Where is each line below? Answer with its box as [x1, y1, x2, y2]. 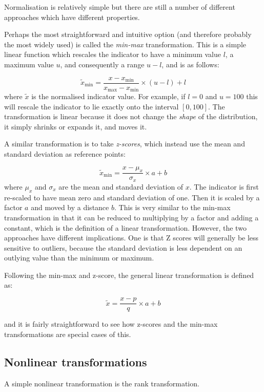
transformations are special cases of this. [4, 328, 131, 339]
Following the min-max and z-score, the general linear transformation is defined [4, 269, 254, 280]
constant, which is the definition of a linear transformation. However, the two [4, 222, 247, 233]
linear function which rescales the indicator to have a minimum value [4, 49, 221, 60]
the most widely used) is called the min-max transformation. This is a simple [4, 39, 246, 49]
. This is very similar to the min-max [114, 202, 231, 213]
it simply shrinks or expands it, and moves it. [4, 121, 147, 132]
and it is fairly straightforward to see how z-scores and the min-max [4, 319, 218, 329]
